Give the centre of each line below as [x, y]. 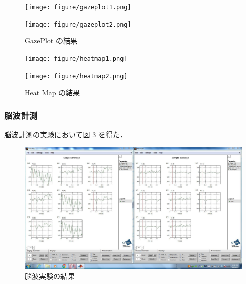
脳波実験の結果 [50, 276]
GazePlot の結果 [51, 41]
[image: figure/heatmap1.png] [76, 59]
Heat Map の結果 [53, 92]
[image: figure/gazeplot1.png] [78, 7]
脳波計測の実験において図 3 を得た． [66, 134]
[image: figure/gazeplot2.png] [78, 24]
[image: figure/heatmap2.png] [76, 76]
